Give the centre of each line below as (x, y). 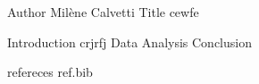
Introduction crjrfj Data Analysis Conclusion (129, 42)
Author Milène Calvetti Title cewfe (103, 12)
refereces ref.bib (50, 72)
